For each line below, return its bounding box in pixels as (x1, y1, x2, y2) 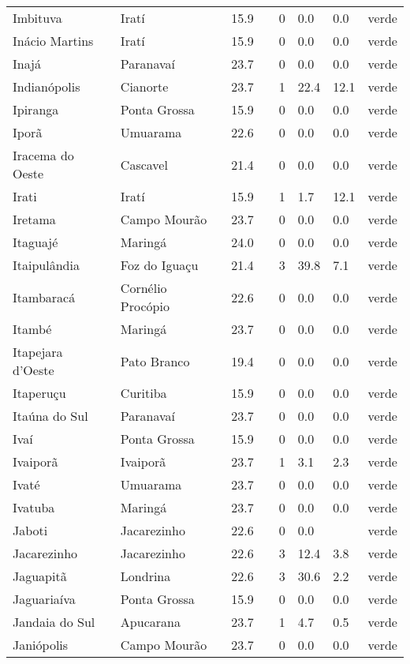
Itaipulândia (13, 256, 80, 274)
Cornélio (120, 279, 167, 297)
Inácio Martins (13, 32, 94, 50)
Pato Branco (120, 351, 190, 370)
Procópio (120, 297, 170, 315)
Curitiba (120, 384, 167, 402)
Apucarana (120, 613, 181, 631)
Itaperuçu (13, 384, 66, 402)
